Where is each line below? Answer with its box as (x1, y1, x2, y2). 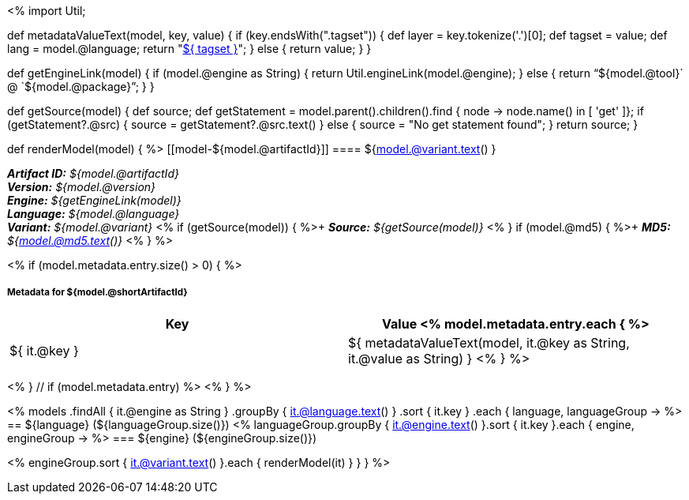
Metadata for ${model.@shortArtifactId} (7, 287, 188, 299)
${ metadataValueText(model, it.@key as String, (348, 334, 630, 351)
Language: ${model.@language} (7, 207, 180, 220)
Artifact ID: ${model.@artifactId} (7, 167, 179, 180)
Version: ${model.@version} (7, 180, 156, 194)
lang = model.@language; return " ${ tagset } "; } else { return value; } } (7, 42, 372, 55)
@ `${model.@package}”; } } (7, 80, 155, 93)
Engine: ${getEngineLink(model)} (7, 194, 182, 207)
